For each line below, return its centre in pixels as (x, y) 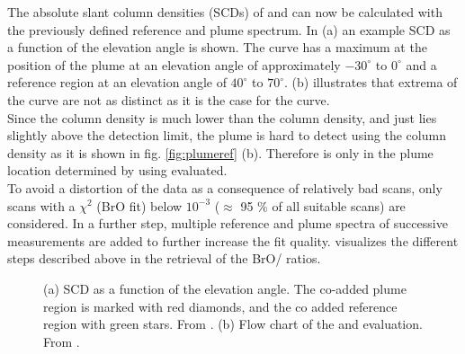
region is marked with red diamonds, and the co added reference (220, 306)
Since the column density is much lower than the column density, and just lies (222, 117)
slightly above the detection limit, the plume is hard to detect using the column (227, 135)
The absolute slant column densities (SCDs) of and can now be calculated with (225, 12)
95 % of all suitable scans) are (323, 205)
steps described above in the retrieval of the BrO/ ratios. (164, 258)
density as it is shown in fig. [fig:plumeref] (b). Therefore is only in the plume (220, 152)
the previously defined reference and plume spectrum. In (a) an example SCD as (229, 29)
